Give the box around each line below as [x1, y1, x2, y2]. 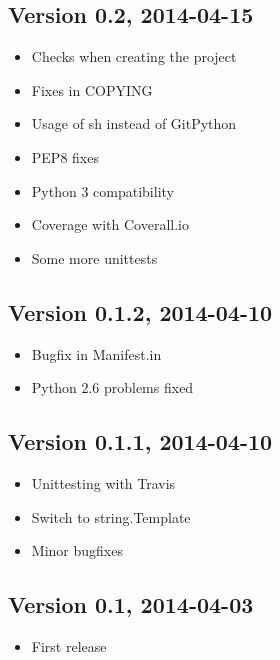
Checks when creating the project [31, 46, 237, 67]
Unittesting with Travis [31, 472, 176, 493]
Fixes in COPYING [31, 79, 153, 100]
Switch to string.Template [31, 506, 191, 527]
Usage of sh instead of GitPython [31, 113, 237, 134]
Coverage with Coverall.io [31, 214, 189, 235]
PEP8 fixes [31, 146, 99, 167]
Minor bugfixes [31, 540, 123, 561]
